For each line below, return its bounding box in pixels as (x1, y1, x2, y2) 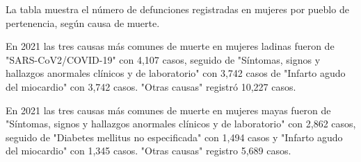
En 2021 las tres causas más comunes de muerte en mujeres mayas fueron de (6, 102, 331, 117)
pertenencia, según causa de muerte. (6, 15, 160, 30)
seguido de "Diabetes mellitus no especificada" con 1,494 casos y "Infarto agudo (6, 129, 343, 144)
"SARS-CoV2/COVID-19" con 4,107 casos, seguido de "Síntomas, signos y (6, 52, 321, 66)
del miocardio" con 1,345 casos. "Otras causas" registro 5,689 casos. (6, 143, 291, 158)
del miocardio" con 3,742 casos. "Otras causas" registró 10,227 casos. (6, 79, 296, 93)
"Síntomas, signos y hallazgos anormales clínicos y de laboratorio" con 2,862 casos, (6, 116, 356, 131)
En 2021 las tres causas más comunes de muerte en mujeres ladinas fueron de (6, 39, 335, 53)
